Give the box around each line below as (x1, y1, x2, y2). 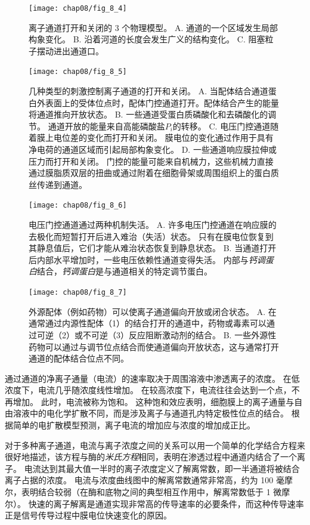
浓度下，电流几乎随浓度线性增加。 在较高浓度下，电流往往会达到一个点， (5, 384, 292, 396)
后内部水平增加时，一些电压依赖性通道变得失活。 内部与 (29, 253, 249, 265)
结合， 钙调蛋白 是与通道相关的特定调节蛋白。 (37, 265, 212, 277)
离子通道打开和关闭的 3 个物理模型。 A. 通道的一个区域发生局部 (29, 21, 278, 33)
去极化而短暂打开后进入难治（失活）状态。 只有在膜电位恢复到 (29, 230, 274, 242)
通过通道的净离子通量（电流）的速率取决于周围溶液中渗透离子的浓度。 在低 (5, 372, 300, 384)
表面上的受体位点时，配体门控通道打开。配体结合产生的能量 (45, 96, 279, 109)
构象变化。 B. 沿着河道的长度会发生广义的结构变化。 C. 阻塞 (29, 33, 265, 45)
